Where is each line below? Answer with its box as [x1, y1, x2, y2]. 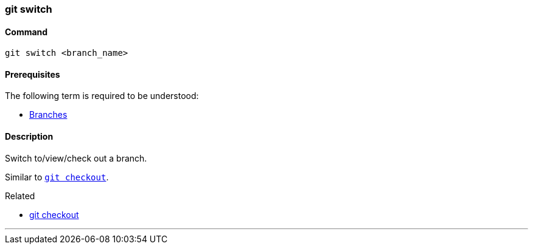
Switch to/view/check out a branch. [5, 152, 147, 163]
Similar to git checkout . [5, 171, 109, 182]
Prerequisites [5, 69, 60, 80]
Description [5, 131, 54, 142]
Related [5, 190, 35, 201]
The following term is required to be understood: [5, 90, 199, 101]
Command [5, 26, 48, 37]
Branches [29, 109, 68, 120]
